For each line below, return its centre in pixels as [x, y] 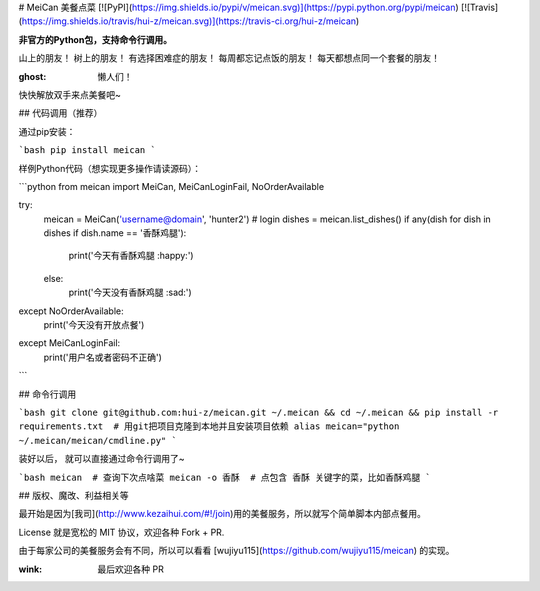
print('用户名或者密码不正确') [102, 357]
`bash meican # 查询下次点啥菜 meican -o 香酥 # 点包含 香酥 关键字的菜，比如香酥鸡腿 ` [225, 477]
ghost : [32, 76]
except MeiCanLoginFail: [69, 343]
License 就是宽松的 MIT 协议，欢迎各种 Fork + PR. [121, 532]
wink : [30, 569]
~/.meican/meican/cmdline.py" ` [97, 440]
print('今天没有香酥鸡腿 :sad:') [130, 292]
